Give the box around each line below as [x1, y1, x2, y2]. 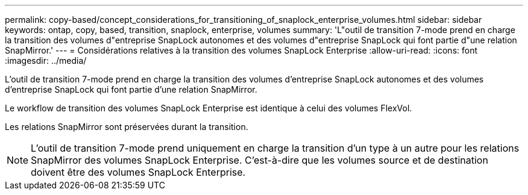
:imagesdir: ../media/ [5, 55, 87, 66]
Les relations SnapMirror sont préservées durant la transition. [5, 122, 248, 132]
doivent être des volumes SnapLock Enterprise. [31, 166, 246, 178]
